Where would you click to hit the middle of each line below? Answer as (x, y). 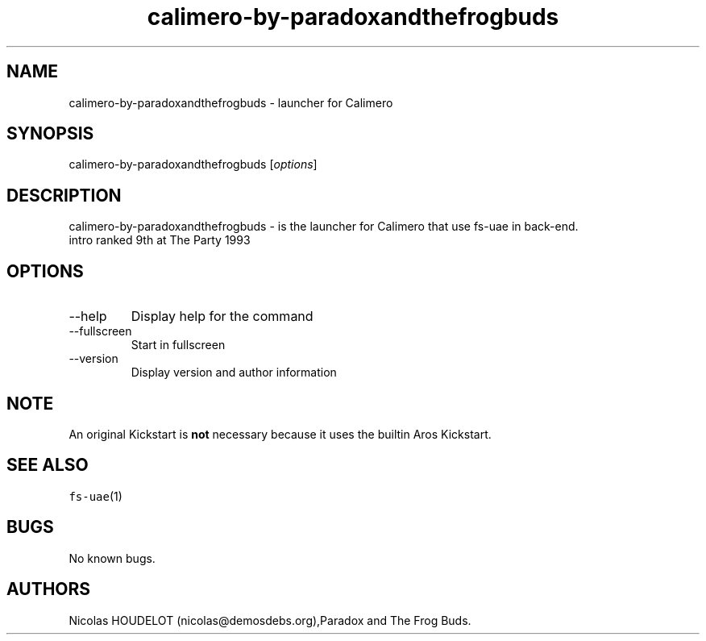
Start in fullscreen (178, 345)
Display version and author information (234, 373)
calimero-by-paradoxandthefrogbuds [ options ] (193, 164)
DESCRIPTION (64, 195)
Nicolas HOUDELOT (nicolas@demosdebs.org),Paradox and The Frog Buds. (270, 620)
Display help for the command (222, 316)
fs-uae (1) (96, 496)
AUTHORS (49, 589)
